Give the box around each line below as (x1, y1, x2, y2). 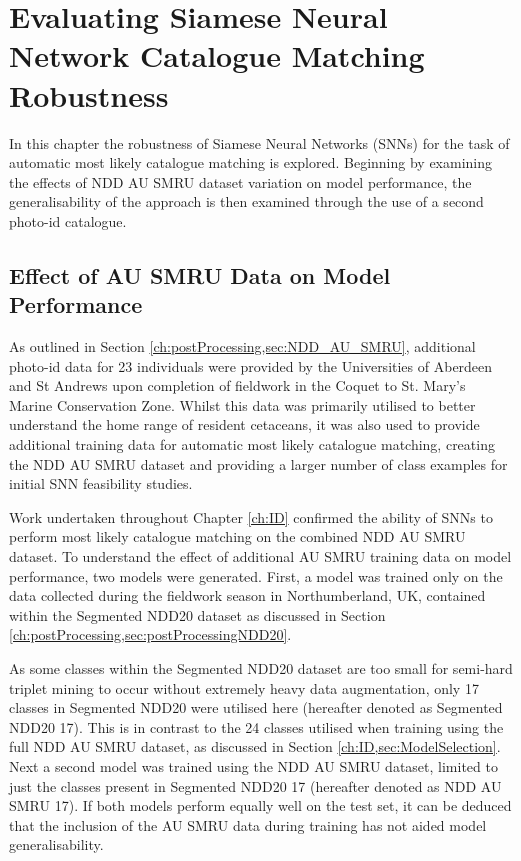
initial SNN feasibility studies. (9, 473, 193, 494)
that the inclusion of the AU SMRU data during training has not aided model (9, 814, 487, 835)
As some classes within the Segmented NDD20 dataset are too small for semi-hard (9, 657, 513, 678)
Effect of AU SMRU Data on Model (9, 259, 391, 290)
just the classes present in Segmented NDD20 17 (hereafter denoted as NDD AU (9, 775, 502, 796)
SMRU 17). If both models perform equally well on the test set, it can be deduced (9, 795, 512, 816)
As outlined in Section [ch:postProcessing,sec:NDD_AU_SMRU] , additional (9, 336, 476, 357)
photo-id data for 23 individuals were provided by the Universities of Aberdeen (9, 355, 493, 376)
